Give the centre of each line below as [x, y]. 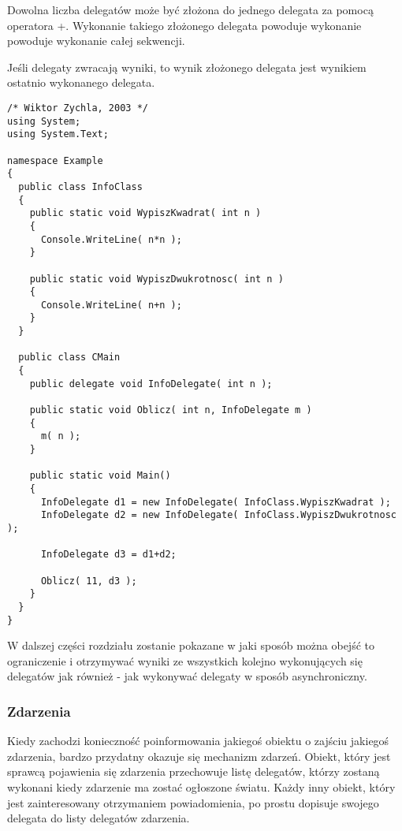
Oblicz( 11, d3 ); [89, 581]
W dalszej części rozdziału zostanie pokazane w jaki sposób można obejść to [191, 645]
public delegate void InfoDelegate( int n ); [151, 384]
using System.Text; [58, 134]
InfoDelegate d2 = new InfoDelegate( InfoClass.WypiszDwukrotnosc [218, 515]
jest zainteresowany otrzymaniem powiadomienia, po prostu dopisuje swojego [193, 802]
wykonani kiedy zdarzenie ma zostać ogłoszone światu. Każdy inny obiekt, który [201, 787]
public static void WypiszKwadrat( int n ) [145, 213]
